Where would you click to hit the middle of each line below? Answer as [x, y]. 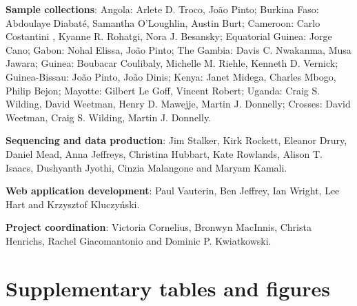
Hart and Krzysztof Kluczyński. [73, 204]
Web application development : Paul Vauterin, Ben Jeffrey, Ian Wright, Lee [173, 191]
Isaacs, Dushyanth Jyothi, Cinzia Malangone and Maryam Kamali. [146, 167]
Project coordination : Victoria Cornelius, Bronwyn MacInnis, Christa [159, 227]
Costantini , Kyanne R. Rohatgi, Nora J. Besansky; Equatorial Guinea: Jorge [169, 36]
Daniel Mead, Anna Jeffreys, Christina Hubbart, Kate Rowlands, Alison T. [164, 153]
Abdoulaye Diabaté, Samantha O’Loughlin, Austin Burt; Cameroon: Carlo [163, 22]
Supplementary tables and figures [168, 288]
